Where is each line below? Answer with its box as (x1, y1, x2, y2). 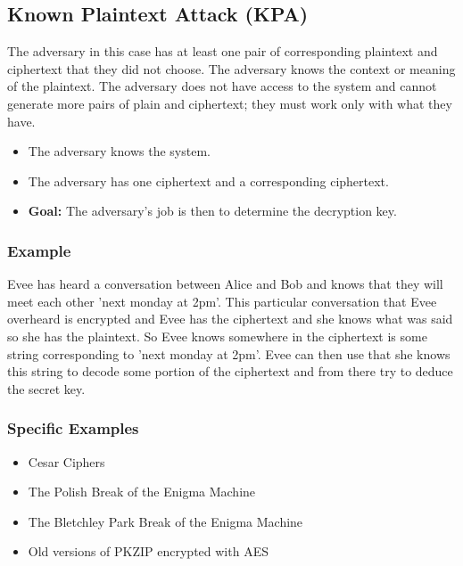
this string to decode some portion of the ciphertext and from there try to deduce (7, 362, 453, 381)
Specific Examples (7, 417, 139, 439)
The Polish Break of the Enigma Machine (28, 482, 256, 501)
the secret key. (7, 379, 86, 398)
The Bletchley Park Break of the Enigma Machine (28, 512, 303, 530)
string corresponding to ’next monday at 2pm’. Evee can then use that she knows (7, 344, 451, 363)
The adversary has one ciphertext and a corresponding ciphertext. (28, 171, 389, 190)
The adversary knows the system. (28, 142, 211, 160)
